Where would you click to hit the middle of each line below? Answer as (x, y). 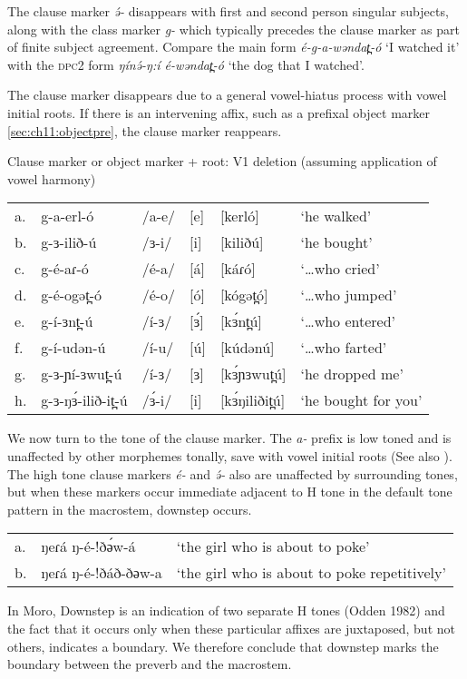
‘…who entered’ (348, 321)
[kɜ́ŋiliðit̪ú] (253, 400)
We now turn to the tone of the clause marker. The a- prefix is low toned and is (229, 438)
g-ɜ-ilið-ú (69, 242)
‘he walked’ (336, 216)
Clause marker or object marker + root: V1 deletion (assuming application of (222, 161)
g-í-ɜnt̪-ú (67, 321)
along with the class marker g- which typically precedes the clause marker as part (233, 29)
